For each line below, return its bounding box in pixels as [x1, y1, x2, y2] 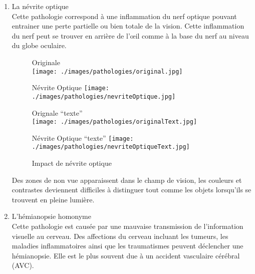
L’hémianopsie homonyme [12, 211, 91, 221]
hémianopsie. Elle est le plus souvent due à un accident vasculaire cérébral [12, 250, 240, 260]
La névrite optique [12, 1, 69, 11]
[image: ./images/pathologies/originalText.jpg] [32, 118, 197, 126]
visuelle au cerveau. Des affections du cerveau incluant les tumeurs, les [12, 230, 228, 241]
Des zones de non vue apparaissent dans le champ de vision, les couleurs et [12, 174, 242, 185]
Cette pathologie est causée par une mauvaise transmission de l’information [12, 221, 243, 231]
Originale [32, 57, 60, 67]
